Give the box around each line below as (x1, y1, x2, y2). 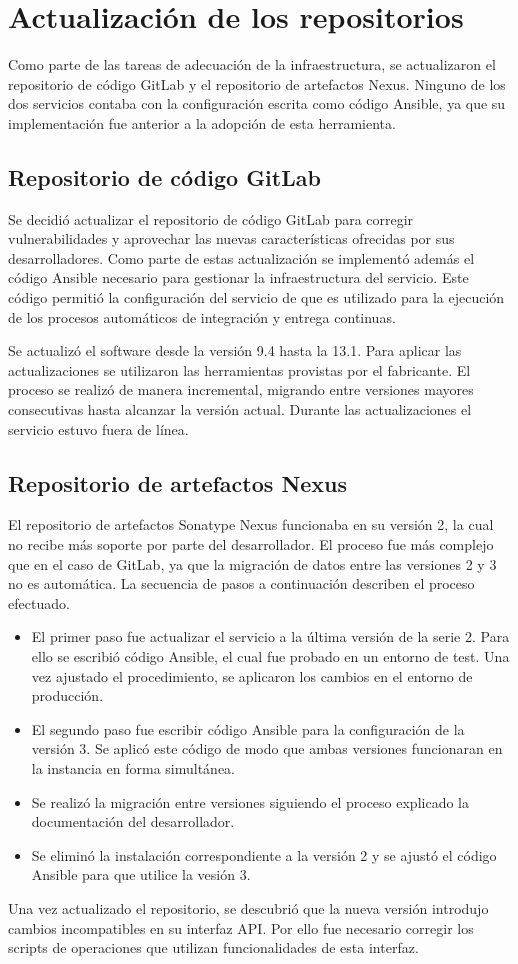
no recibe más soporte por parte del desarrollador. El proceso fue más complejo (8, 534, 494, 555)
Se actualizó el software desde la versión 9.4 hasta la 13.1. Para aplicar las (8, 340, 462, 361)
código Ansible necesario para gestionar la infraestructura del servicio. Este (8, 267, 469, 288)
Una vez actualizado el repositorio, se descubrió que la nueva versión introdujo (8, 897, 489, 918)
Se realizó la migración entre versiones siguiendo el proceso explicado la (31, 791, 469, 812)
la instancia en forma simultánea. (31, 757, 235, 778)
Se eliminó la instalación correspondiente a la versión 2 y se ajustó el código (31, 844, 497, 865)
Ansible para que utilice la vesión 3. (31, 864, 251, 885)
